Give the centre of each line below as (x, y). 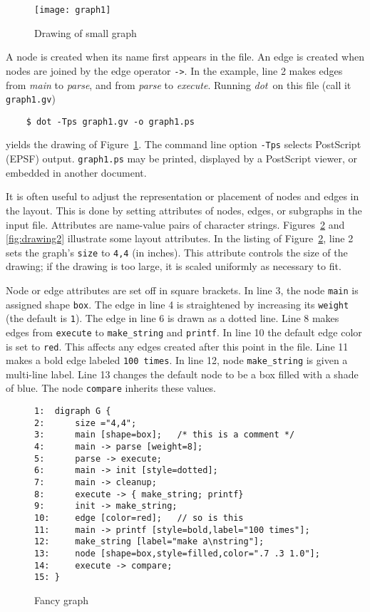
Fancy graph (62, 600)
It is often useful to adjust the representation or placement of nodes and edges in (183, 196)
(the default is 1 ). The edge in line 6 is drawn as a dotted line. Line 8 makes (173, 318)
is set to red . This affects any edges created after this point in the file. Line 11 (177, 346)
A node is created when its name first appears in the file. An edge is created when (185, 57)
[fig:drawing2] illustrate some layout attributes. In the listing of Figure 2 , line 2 (180, 238)
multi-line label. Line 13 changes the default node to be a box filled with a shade (182, 374)
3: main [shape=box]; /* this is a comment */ (165, 435)
